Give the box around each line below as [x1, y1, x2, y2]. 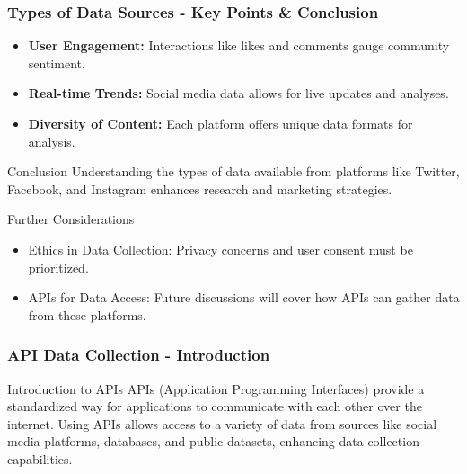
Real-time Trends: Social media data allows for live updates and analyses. [28, 84, 449, 103]
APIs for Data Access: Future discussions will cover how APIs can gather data [28, 288, 460, 307]
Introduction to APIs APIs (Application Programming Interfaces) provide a [7, 379, 425, 398]
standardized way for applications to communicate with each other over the [7, 397, 422, 416]
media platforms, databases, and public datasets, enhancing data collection [7, 432, 419, 451]
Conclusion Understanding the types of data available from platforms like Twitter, [7, 162, 460, 181]
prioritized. [28, 257, 89, 276]
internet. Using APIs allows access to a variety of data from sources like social [7, 414, 437, 433]
